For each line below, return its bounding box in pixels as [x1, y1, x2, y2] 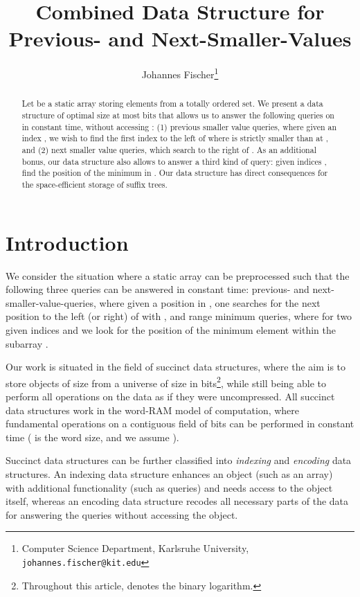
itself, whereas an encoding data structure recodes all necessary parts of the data [6, 494, 349, 508]
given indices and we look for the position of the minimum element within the [6, 322, 336, 337]
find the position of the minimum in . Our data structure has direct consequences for [21, 167, 328, 179]
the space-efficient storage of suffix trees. [21, 178, 168, 190]
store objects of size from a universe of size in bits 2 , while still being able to [6, 373, 327, 390]
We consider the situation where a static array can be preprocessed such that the [6, 268, 350, 283]
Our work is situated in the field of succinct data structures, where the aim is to [6, 359, 346, 374]
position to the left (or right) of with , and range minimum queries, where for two [6, 309, 352, 323]
